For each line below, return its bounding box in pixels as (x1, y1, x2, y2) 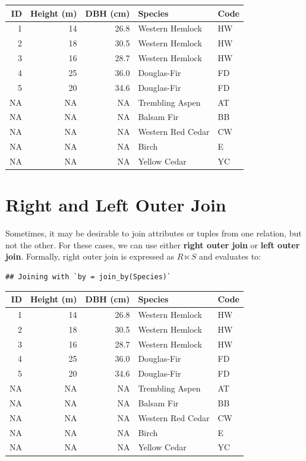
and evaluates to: (199, 250, 261, 263)
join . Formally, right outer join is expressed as (5, 250, 175, 263)
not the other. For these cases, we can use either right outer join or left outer (5, 238, 300, 251)
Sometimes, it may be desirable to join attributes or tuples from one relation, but (5, 227, 302, 239)
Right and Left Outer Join (5, 192, 226, 217)
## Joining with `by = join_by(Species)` (5, 272, 172, 281)
